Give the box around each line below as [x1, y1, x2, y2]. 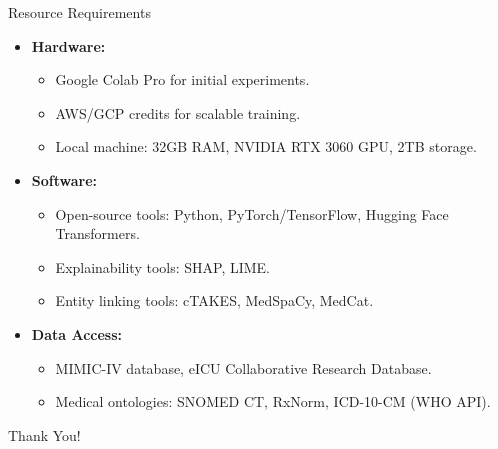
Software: [31, 169, 98, 190]
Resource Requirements [8, 2, 151, 22]
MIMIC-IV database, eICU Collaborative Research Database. [55, 357, 432, 378]
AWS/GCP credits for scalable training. [55, 102, 301, 123]
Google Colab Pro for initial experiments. [55, 69, 310, 90]
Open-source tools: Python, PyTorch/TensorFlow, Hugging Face [55, 203, 449, 224]
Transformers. [55, 223, 140, 244]
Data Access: [31, 323, 122, 344]
